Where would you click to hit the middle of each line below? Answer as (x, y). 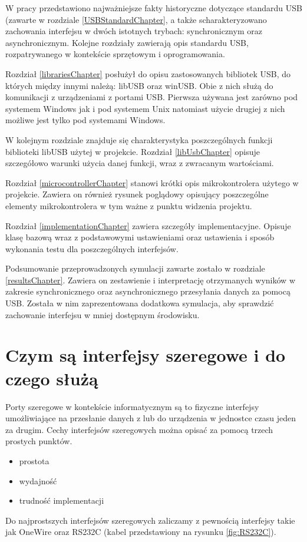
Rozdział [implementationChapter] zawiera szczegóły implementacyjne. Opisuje (148, 225)
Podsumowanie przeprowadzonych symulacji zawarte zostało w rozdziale (135, 268)
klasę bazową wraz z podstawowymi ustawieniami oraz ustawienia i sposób (140, 237)
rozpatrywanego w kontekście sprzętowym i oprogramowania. (115, 54)
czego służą (52, 378)
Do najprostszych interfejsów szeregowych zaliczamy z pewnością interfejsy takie (150, 520)
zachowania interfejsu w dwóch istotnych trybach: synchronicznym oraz (134, 31)
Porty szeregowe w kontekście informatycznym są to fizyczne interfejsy (132, 406)
